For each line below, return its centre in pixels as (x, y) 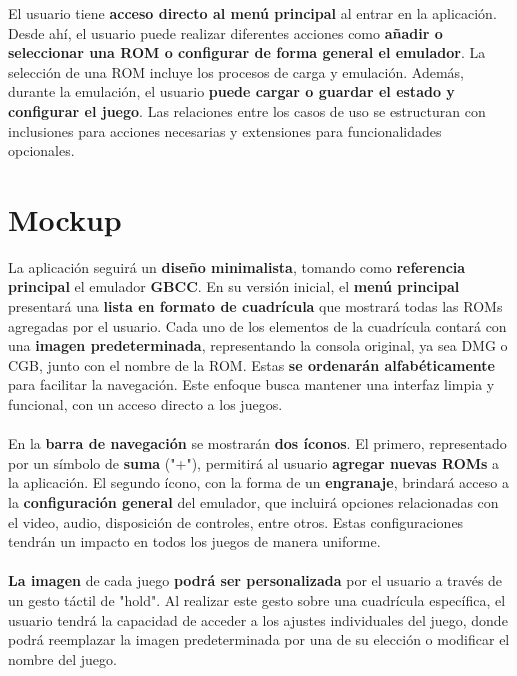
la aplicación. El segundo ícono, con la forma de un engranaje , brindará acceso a (258, 482)
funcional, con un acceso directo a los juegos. (145, 404)
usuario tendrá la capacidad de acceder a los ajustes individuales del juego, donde (258, 619)
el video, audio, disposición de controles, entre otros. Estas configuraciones (236, 521)
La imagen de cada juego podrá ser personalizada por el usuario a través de (255, 580)
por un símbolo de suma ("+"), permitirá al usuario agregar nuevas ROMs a (254, 462)
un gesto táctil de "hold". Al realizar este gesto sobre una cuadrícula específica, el (257, 599)
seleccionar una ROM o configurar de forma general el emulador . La (247, 52)
